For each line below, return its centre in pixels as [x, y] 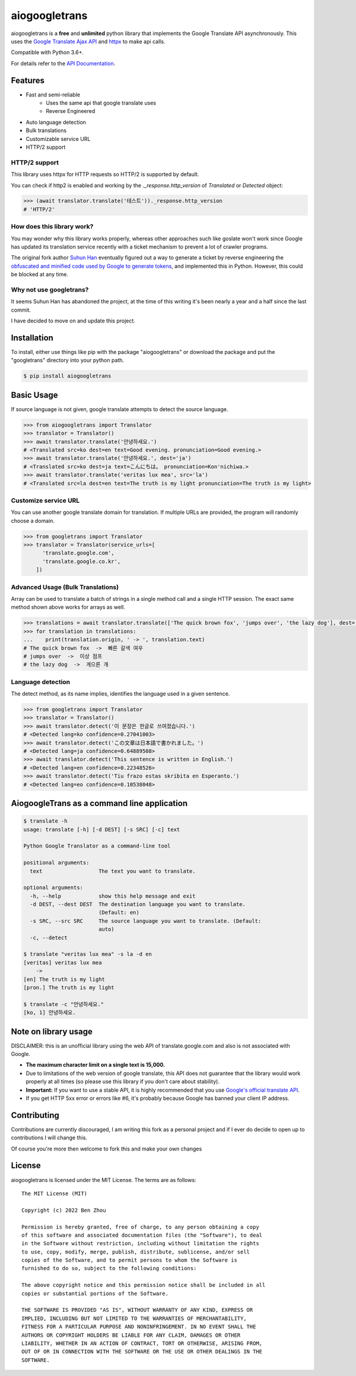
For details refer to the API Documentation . [63, 63]
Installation [32, 338]
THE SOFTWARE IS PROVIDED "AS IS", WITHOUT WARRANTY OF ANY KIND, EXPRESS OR [137, 1310]
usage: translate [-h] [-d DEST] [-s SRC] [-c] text [102, 829]
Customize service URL [45, 500]
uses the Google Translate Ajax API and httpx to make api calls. [88, 41]
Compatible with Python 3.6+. [47, 52]
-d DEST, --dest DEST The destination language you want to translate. [138, 905]
